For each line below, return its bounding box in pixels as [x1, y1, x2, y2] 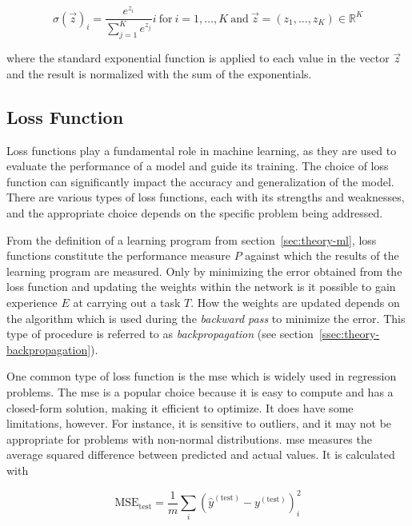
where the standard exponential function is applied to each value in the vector [6, 50, 390, 66]
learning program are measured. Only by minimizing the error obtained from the [6, 262, 402, 279]
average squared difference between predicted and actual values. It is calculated [6, 446, 395, 463]
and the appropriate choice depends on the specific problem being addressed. [6, 205, 383, 221]
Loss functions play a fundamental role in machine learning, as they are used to [6, 141, 397, 158]
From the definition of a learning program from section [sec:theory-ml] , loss [6, 231, 377, 248]
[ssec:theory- [318, 325, 380, 342]
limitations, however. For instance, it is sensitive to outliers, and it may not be [6, 415, 392, 432]
